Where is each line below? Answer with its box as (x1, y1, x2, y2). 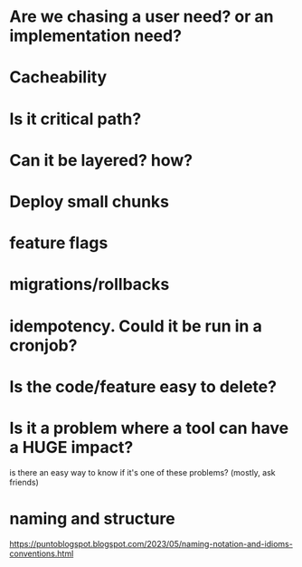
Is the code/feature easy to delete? (9, 376, 278, 397)
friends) (9, 476, 39, 487)
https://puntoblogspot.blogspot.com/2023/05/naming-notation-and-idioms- (9, 538, 294, 549)
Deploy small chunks (9, 191, 170, 212)
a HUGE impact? (9, 437, 134, 457)
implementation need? (9, 25, 183, 46)
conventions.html (9, 548, 74, 559)
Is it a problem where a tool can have (9, 418, 289, 438)
